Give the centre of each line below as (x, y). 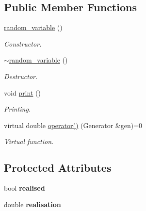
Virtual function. (29, 141)
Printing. (17, 109)
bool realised (24, 188)
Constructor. (23, 43)
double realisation (32, 204)
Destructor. (21, 76)
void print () (22, 92)
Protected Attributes (58, 168)
